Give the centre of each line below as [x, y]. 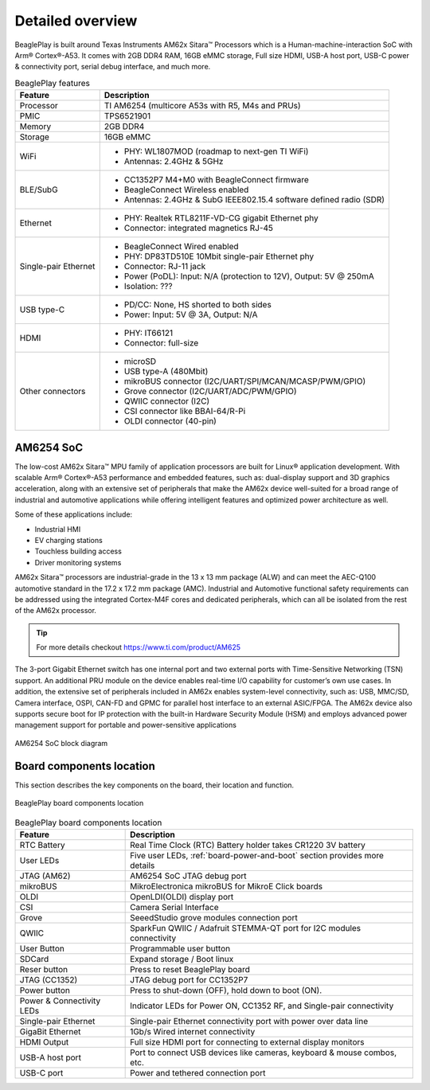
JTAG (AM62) [45, 876]
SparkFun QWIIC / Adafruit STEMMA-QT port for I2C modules [246, 928]
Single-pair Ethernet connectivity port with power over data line [249, 1021]
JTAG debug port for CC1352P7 [189, 979]
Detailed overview [76, 21]
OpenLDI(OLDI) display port [182, 897]
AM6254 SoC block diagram [61, 743]
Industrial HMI [58, 529]
